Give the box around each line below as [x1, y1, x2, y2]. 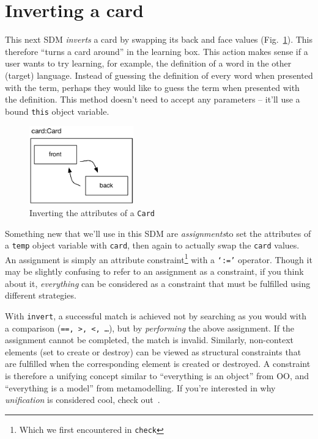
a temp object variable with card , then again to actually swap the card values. [5, 239, 300, 252]
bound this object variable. [5, 104, 109, 117]
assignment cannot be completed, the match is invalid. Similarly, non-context [5, 333, 294, 346]
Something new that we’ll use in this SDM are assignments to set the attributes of [5, 227, 311, 239]
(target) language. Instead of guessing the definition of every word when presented [5, 68, 313, 81]
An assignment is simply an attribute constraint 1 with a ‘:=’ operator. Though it [5, 251, 312, 266]
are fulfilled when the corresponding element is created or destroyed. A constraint [5, 357, 311, 370]
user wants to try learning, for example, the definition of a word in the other [5, 57, 292, 70]
